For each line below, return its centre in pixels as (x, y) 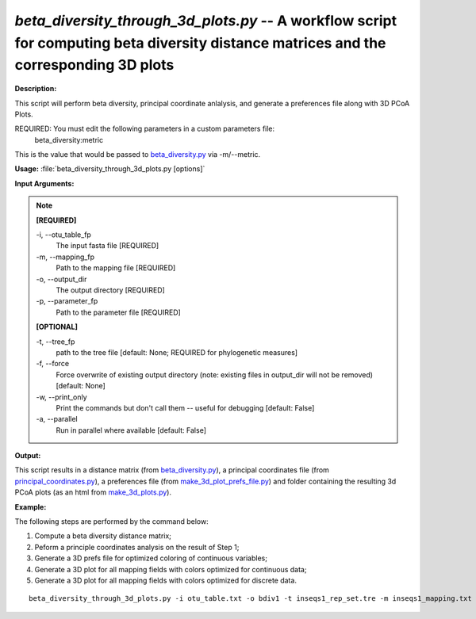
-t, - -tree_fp (56, 342)
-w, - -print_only (61, 397)
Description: (36, 89)
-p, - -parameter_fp (67, 301)
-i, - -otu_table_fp (63, 235)
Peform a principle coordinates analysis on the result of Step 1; (137, 547)
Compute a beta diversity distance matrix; (103, 536)
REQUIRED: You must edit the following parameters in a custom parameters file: (145, 129)
